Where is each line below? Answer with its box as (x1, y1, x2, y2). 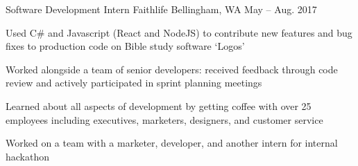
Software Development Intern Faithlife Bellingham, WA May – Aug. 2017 (6, 2, 317, 16)
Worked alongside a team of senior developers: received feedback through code (6, 62, 338, 76)
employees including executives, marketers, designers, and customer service (6, 112, 323, 127)
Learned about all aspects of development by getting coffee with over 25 (6, 98, 312, 113)
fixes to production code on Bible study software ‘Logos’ (6, 39, 245, 53)
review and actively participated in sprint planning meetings (6, 75, 262, 90)
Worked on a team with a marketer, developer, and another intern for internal (6, 136, 338, 150)
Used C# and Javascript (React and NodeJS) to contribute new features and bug (6, 25, 352, 39)
